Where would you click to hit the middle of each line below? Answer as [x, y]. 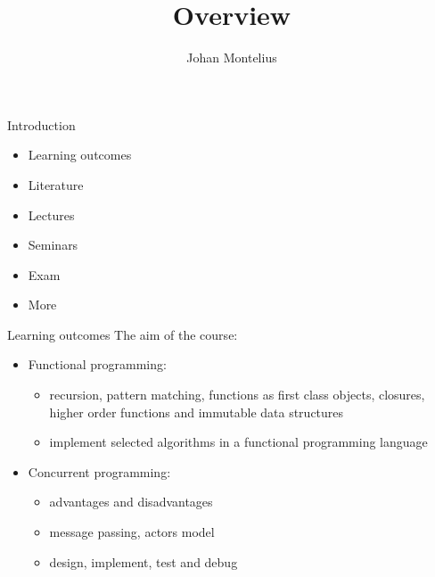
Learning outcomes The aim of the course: [123, 334]
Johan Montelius [232, 58]
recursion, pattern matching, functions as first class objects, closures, [237, 395]
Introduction [41, 124]
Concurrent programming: [99, 471]
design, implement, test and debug [144, 561]
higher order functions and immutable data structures [197, 412]
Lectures [51, 214]
